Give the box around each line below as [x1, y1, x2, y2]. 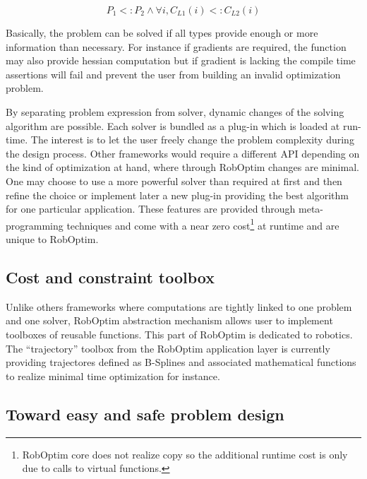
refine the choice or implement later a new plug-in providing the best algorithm [6, 187, 349, 202]
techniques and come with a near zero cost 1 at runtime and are [66, 215, 339, 232]
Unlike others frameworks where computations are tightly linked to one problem [6, 299, 352, 314]
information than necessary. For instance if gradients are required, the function [6, 39, 347, 54]
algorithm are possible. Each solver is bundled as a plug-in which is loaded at [6, 118, 340, 133]
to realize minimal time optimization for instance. [6, 368, 220, 383]
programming [6, 218, 64, 232]
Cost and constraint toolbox [6, 266, 215, 288]
